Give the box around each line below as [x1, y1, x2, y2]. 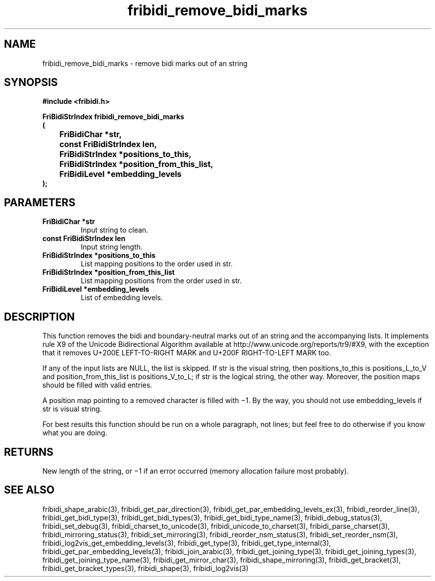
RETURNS [4, 445, 54, 458]
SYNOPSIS [4, 76, 58, 89]
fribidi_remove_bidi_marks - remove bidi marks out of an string [42, 59, 248, 68]
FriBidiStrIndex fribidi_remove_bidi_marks [42, 112, 184, 121]
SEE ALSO [4, 484, 55, 497]
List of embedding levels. [80, 293, 163, 302]
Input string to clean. [80, 226, 148, 235]
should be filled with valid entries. [42, 381, 152, 390]
